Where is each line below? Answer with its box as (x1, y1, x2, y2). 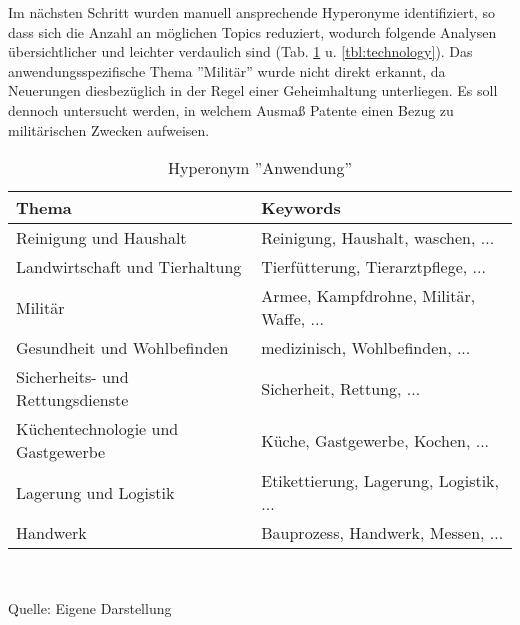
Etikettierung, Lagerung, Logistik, (261, 469, 500, 493)
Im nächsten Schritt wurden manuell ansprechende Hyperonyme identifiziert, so (8, 2, 495, 22)
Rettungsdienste (16, 388, 129, 412)
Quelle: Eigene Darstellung (8, 597, 172, 618)
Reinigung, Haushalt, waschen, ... (261, 226, 495, 250)
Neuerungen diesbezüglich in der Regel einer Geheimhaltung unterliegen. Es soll (8, 80, 498, 101)
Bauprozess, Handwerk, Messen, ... (261, 521, 504, 545)
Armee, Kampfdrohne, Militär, (261, 284, 476, 308)
